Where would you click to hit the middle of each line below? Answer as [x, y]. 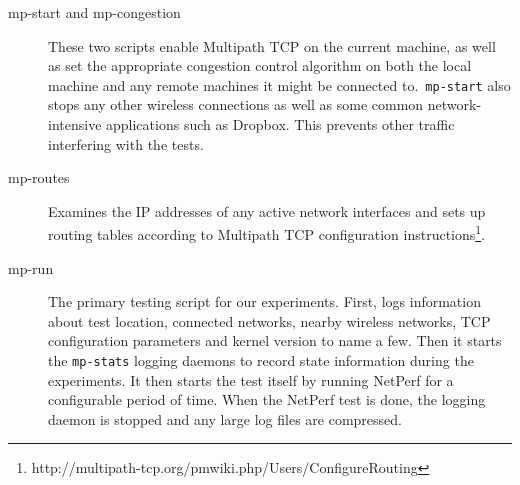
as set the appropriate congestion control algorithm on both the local [260, 65]
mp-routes [39, 177]
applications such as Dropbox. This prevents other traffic [280, 124]
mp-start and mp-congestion [94, 12]
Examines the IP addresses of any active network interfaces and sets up [267, 210]
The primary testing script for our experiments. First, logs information [264, 301]
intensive [75, 124]
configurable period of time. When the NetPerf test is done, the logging [267, 399]
